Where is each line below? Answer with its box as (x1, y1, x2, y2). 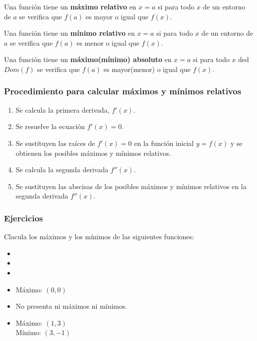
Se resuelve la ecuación (15, 121, 85, 132)
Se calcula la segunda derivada (15, 164, 109, 175)
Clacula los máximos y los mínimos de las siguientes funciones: (4, 231, 194, 242)
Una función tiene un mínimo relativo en (4, 28, 135, 38)
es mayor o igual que (85, 11, 148, 21)
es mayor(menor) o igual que (103, 64, 191, 74)
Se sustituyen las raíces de (15, 137, 95, 148)
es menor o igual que (76, 37, 139, 48)
